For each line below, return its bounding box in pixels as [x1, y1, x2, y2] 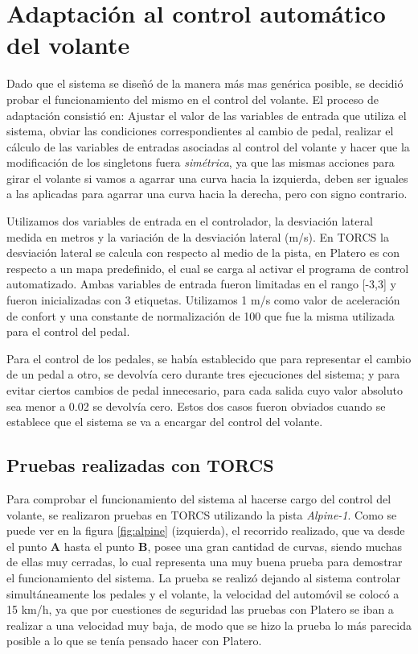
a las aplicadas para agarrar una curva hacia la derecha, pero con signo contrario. [6, 185, 408, 202]
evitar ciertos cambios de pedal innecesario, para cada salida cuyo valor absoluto [6, 382, 403, 398]
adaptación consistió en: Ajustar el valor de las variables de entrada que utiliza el [6, 106, 407, 123]
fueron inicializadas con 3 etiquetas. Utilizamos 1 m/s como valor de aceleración [6, 292, 400, 308]
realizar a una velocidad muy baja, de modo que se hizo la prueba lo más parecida [6, 616, 412, 633]
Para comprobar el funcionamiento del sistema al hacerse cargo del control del [6, 490, 391, 507]
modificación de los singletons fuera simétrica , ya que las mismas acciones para [6, 154, 395, 171]
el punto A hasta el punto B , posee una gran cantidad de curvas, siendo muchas [6, 537, 402, 554]
